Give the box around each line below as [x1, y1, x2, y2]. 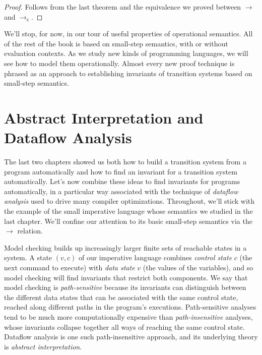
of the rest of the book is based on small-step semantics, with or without [4, 38, 228, 48]
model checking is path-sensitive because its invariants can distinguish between [4, 282, 246, 292]
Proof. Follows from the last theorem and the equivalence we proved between [4, 2, 241, 12]
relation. [17, 225, 43, 236]
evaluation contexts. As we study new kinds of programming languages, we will [4, 48, 248, 58]
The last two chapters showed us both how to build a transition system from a [4, 156, 246, 167]
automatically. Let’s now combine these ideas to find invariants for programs [4, 176, 240, 187]
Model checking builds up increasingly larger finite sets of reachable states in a [4, 242, 247, 253]
